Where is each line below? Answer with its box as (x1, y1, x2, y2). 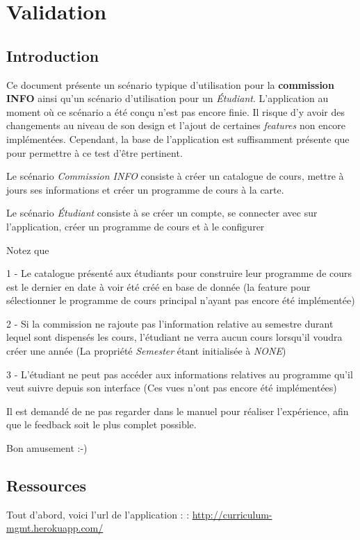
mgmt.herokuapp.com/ (6, 521, 104, 535)
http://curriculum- (192, 507, 272, 521)
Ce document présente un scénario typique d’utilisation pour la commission (6, 77, 334, 92)
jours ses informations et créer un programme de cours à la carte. (6, 182, 284, 196)
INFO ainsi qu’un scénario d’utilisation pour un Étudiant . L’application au (6, 91, 329, 106)
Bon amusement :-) (6, 441, 88, 455)
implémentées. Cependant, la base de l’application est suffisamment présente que (6, 131, 350, 146)
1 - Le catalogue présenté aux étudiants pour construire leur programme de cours (6, 266, 352, 280)
